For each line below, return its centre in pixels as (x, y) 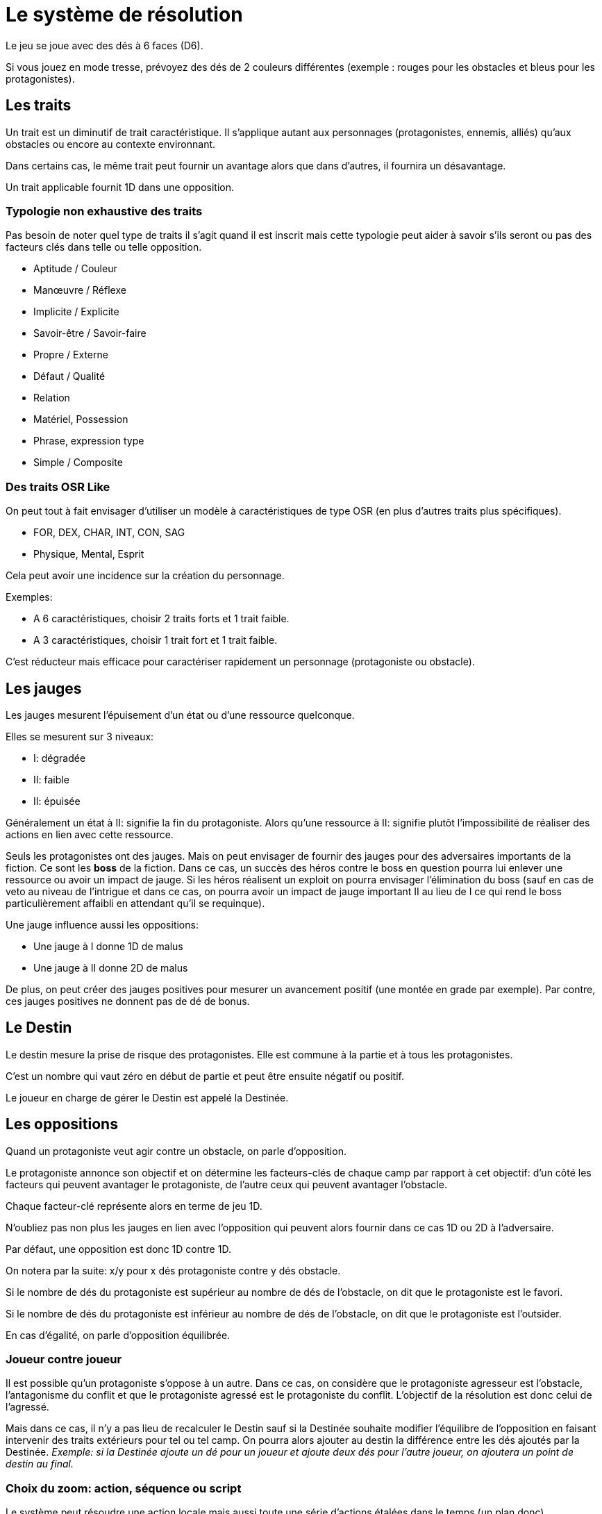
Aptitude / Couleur (75, 269)
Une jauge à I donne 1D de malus (108, 946)
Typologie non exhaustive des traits (104, 211)
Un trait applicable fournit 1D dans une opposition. (120, 187)
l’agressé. (27, 1407)
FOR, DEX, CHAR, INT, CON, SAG (109, 533)
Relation (52, 398)
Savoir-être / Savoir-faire (90, 333)
